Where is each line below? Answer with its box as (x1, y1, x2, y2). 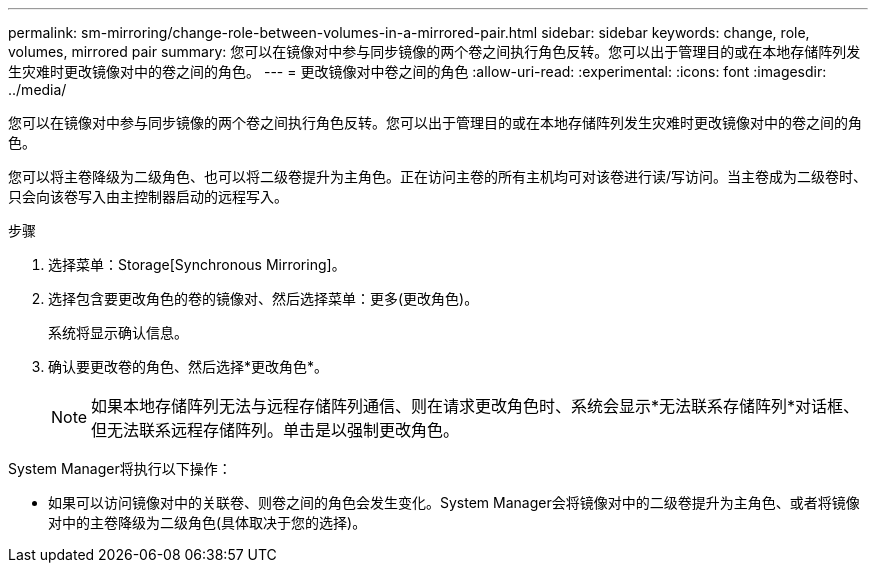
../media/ (8, 81, 67, 98)
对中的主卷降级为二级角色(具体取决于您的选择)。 (48, 514, 367, 531)
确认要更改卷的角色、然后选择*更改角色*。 (48, 358, 329, 375)
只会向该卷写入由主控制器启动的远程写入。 (8, 188, 288, 205)
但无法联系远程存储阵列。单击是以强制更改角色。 (91, 420, 460, 440)
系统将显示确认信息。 (48, 324, 188, 341)
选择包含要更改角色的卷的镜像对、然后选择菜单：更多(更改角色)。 (48, 290, 479, 307)
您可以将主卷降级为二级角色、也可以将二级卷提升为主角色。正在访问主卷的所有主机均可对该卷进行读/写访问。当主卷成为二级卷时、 (8, 168, 868, 185)
